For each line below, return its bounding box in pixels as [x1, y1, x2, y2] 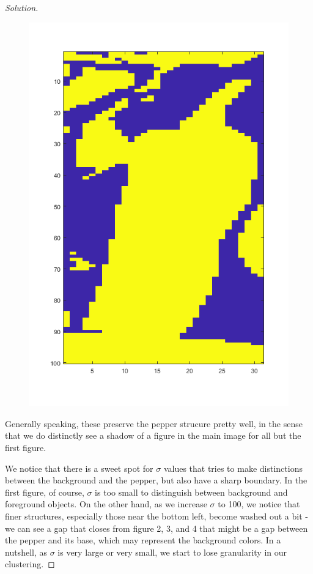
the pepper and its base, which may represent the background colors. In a [5, 534, 281, 546]
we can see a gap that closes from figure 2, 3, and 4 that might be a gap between [5, 521, 308, 534]
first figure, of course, [5, 485, 84, 498]
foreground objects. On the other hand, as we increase [5, 498, 207, 510]
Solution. [5, 1, 39, 13]
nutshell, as [5, 545, 47, 558]
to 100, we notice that [218, 498, 300, 510]
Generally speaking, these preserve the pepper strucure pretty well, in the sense [5, 417, 303, 430]
